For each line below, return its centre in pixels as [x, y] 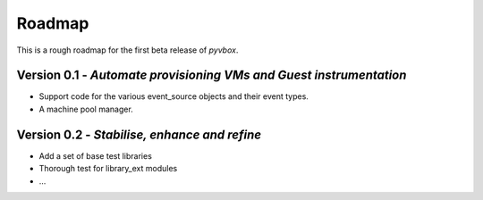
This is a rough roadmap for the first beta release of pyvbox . [127, 50]
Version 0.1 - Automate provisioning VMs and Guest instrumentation [212, 75]
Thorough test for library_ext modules [108, 169]
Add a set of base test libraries [95, 155]
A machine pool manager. [86, 109]
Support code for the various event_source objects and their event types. [174, 96]
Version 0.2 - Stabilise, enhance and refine [139, 134]
